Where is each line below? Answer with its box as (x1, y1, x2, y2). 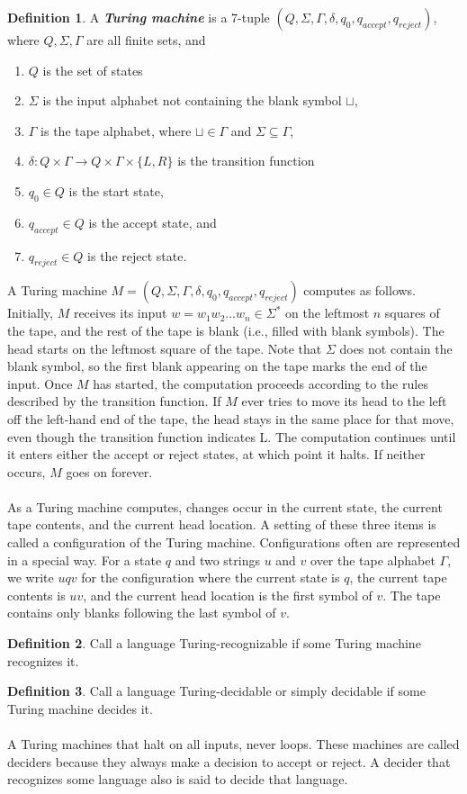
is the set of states (42, 60, 143, 79)
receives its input (73, 303, 167, 322)
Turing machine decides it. (7, 699, 153, 717)
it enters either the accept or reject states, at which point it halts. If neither (7, 445, 426, 464)
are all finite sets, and (86, 31, 206, 49)
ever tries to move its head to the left (241, 392, 447, 411)
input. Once (7, 374, 73, 392)
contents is (7, 585, 66, 604)
